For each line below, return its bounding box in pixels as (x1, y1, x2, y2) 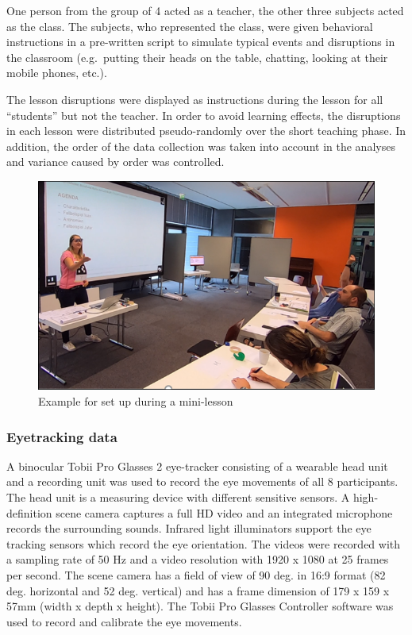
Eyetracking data (6, 426, 117, 446)
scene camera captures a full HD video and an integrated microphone (56, 504, 393, 521)
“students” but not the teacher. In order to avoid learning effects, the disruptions (6, 106, 401, 123)
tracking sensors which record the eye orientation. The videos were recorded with (6, 535, 401, 552)
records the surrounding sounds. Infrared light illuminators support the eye (6, 520, 372, 537)
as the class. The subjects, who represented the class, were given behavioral (6, 17, 373, 34)
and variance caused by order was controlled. (6, 153, 225, 170)
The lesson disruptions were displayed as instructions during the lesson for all (6, 90, 383, 107)
